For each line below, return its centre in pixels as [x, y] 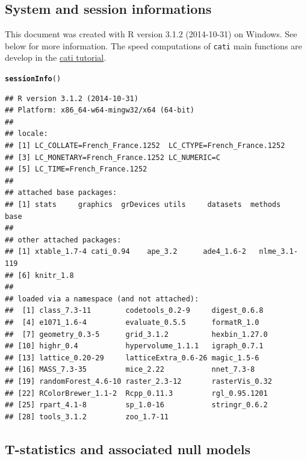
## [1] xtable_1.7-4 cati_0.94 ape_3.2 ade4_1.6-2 [126, 252]
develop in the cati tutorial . [56, 57]
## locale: [26, 134]
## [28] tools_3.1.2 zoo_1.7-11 [87, 417]
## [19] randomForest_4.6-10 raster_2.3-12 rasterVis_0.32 [138, 381]
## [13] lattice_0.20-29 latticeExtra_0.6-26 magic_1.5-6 [132, 358]
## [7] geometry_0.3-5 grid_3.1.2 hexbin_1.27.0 [136, 334]
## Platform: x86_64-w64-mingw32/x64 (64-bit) [100, 110]
